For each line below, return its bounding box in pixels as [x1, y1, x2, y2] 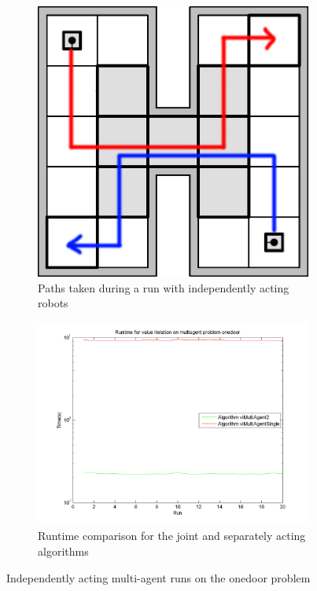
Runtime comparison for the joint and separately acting [38, 527, 306, 544]
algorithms [38, 542, 89, 559]
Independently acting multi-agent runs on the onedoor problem [6, 569, 311, 585]
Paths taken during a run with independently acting [38, 279, 289, 295]
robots [38, 295, 68, 311]
